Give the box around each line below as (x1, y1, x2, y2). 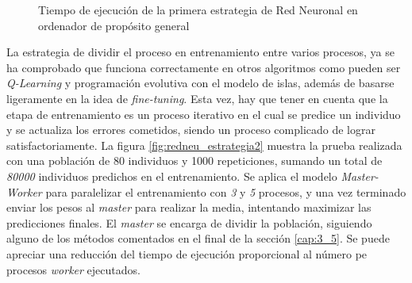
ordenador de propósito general (38, 17, 190, 33)
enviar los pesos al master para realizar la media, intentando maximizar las (6, 199, 372, 216)
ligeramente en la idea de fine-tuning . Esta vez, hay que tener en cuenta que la (6, 90, 388, 106)
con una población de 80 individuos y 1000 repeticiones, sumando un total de (6, 152, 383, 169)
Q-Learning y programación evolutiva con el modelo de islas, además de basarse (6, 75, 395, 91)
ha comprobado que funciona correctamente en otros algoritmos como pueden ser (6, 59, 401, 75)
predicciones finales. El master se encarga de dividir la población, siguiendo (6, 214, 372, 231)
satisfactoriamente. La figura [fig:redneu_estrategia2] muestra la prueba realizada (6, 136, 402, 153)
